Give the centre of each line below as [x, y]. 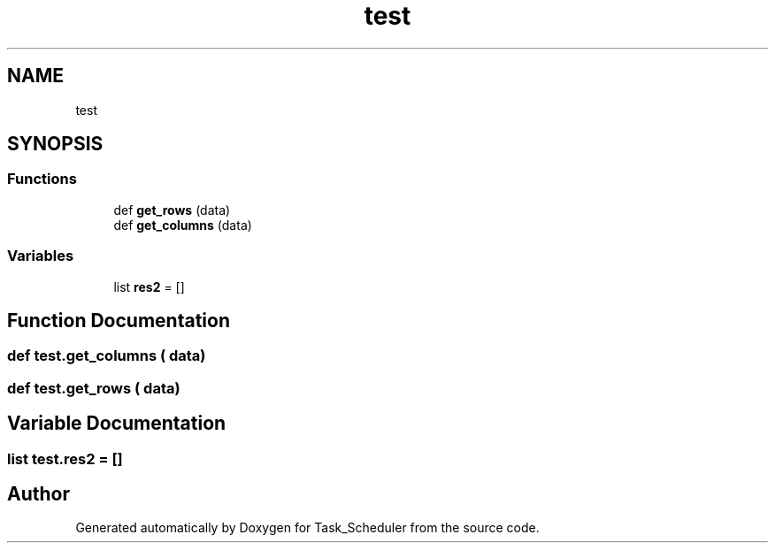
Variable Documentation [117, 424]
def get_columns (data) [183, 225]
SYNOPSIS [55, 144]
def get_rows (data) [172, 210]
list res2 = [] [149, 286]
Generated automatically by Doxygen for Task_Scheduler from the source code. [307, 528]
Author [38, 494]
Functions [42, 179]
